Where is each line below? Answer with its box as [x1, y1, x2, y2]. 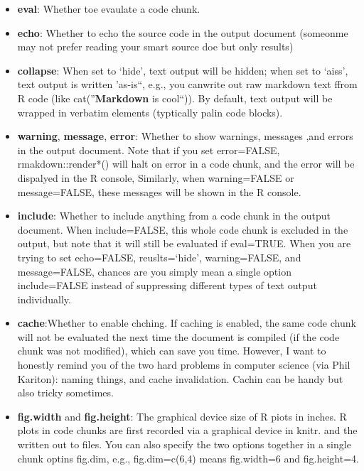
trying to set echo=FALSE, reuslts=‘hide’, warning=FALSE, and [17, 249, 301, 264]
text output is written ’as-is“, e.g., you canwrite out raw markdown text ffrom [17, 77, 358, 92]
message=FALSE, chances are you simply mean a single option [17, 264, 291, 278]
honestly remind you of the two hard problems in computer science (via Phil [17, 357, 350, 372]
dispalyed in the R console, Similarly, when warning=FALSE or [17, 170, 294, 185]
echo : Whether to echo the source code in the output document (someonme [17, 25, 348, 40]
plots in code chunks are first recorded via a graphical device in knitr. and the [17, 423, 358, 438]
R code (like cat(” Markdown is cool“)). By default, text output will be [17, 90, 333, 105]
